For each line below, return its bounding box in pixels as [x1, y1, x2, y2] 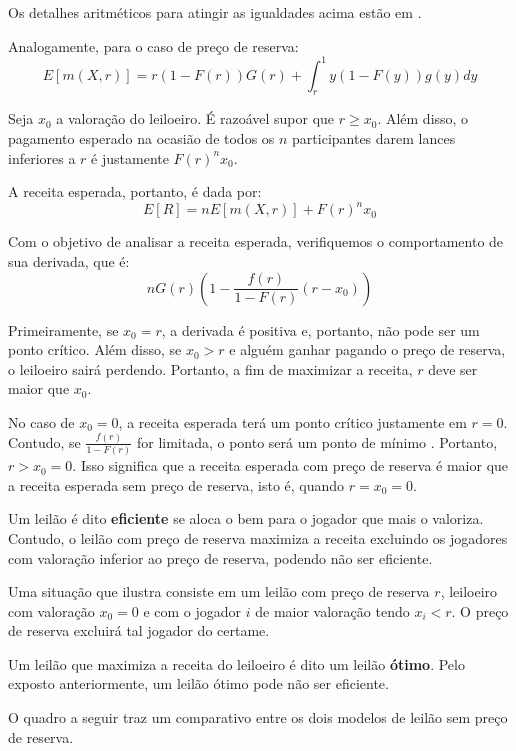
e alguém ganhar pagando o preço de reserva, [229, 339, 506, 360]
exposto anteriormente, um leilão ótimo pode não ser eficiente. [8, 673, 389, 694]
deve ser [428, 358, 478, 379]
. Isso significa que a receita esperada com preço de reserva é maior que [72, 455, 509, 476]
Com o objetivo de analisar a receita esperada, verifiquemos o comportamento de [8, 231, 504, 252]
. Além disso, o [377, 108, 469, 129]
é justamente [91, 147, 169, 168]
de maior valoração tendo [255, 600, 410, 621]
